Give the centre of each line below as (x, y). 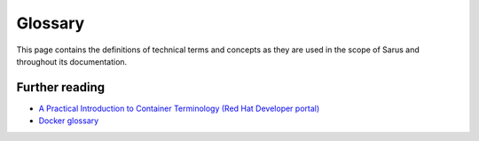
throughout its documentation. (72, 61)
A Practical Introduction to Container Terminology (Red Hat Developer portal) (179, 108)
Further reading (61, 87)
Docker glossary (69, 121)
